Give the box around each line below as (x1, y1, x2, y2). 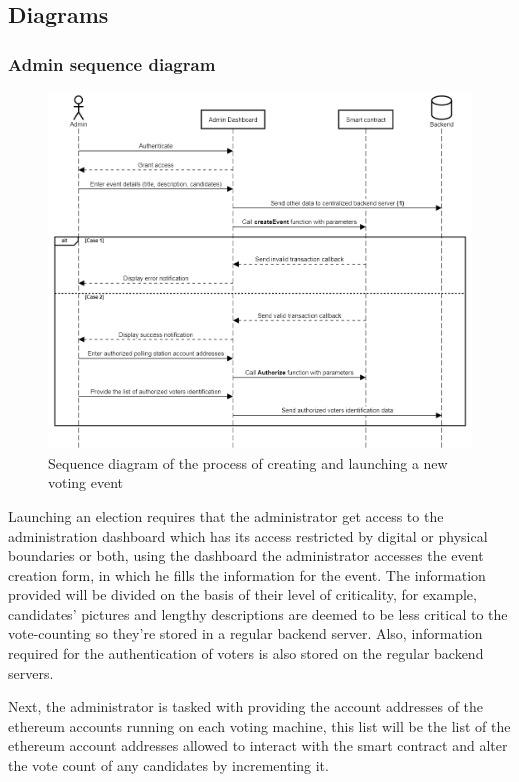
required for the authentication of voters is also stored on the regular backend (8, 643, 484, 664)
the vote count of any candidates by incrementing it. (8, 755, 329, 776)
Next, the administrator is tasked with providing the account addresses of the (8, 696, 484, 717)
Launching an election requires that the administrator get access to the (8, 505, 444, 526)
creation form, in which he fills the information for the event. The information (8, 564, 486, 585)
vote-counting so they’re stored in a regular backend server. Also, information (8, 623, 483, 644)
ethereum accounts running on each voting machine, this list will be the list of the (8, 715, 511, 736)
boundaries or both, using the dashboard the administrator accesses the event (8, 545, 484, 566)
